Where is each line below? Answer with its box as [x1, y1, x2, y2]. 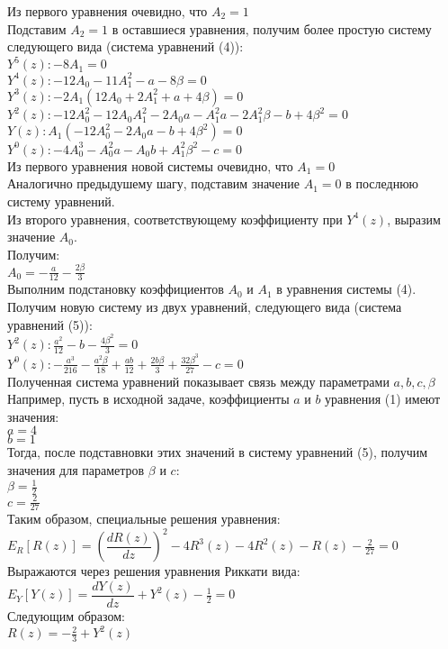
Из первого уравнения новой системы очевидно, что [7, 156, 293, 175]
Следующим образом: [7, 607, 125, 626]
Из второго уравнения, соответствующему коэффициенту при [7, 209, 343, 228]
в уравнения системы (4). [276, 279, 417, 298]
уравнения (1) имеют [325, 389, 441, 408]
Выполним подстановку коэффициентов [7, 279, 224, 298]
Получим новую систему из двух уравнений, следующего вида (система [7, 297, 402, 316]
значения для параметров [7, 461, 145, 480]
